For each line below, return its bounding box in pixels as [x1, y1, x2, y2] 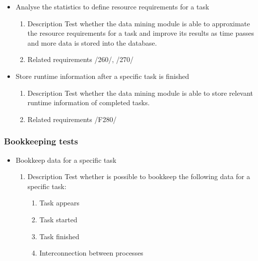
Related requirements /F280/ [27, 114, 117, 124]
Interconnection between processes [39, 248, 143, 258]
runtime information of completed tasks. [27, 97, 150, 108]
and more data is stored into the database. [27, 37, 157, 48]
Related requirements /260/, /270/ [27, 54, 134, 65]
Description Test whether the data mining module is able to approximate [27, 18, 250, 28]
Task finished [39, 231, 79, 241]
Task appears [39, 197, 80, 208]
